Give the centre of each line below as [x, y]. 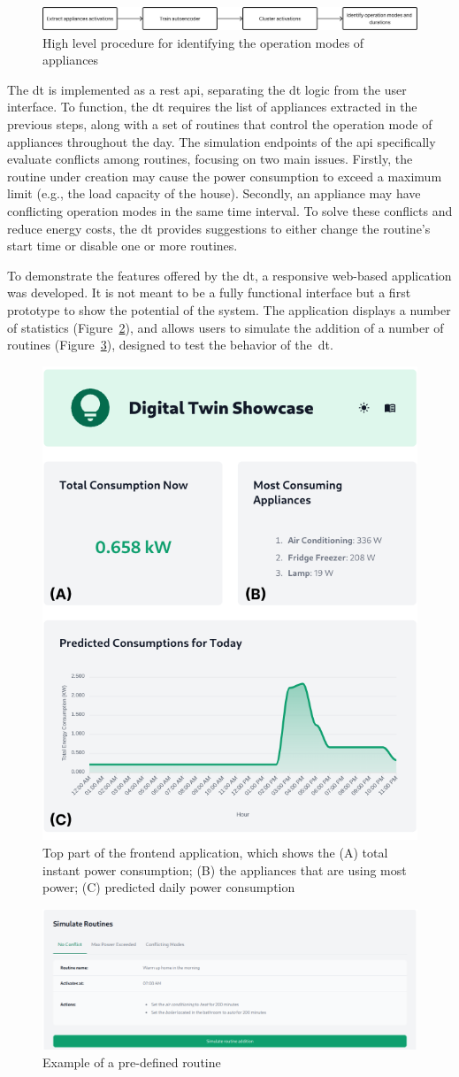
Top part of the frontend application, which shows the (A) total [215, 852]
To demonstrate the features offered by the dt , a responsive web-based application [229, 275]
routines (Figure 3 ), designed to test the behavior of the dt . [170, 345]
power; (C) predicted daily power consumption [169, 887]
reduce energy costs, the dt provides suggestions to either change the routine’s [219, 228]
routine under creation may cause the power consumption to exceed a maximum [225, 176]
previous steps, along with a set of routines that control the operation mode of [220, 124]
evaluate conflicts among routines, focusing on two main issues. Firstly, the [210, 159]
